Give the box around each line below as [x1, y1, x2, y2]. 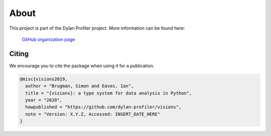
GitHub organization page [22, 36, 75, 42]
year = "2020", [25, 97, 63, 103]
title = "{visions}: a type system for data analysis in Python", [25, 90, 192, 96]
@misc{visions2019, [20, 76, 68, 82]
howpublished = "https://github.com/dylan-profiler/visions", [25, 104, 182, 110]
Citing [9, 49, 29, 58]
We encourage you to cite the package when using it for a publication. [9, 63, 155, 69]
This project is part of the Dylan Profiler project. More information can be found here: [9, 25, 185, 31]
